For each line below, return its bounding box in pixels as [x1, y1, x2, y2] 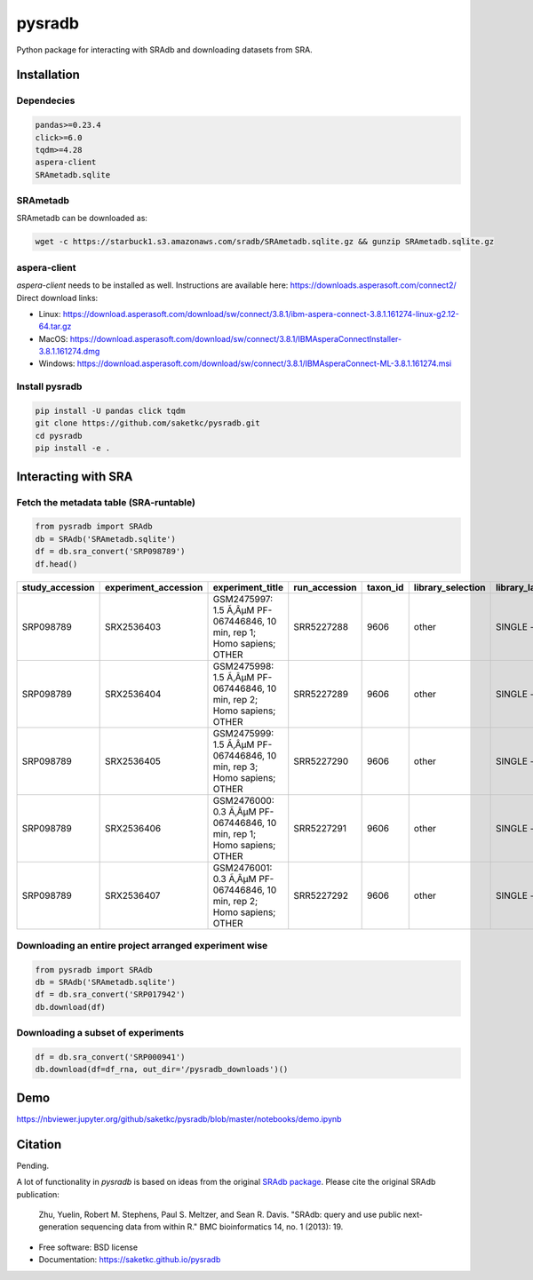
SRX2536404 [104, 688, 162, 700]
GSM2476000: [212, 794, 274, 807]
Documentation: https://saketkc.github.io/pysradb [38, 1254, 221, 1265]
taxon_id [366, 581, 404, 593]
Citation [16, 1137, 62, 1152]
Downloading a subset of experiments [16, 1027, 185, 1039]
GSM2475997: [212, 592, 274, 605]
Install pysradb [16, 380, 83, 393]
